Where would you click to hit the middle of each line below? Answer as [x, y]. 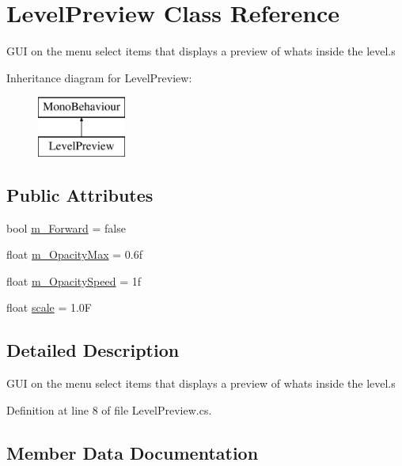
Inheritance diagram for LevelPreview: [99, 77]
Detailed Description [93, 350]
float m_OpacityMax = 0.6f [74, 254]
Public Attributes [80, 194]
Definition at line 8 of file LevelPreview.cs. [109, 409]
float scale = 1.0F [49, 307]
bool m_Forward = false [66, 227]
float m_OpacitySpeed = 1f [74, 280]
